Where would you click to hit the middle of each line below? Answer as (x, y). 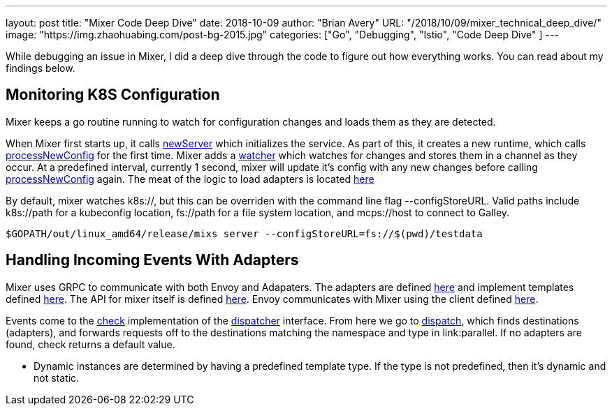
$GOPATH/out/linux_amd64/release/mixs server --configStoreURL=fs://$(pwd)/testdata (244, 233)
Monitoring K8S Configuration (113, 95)
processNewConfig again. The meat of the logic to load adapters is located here (190, 179)
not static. (57, 378)
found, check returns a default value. (90, 344)
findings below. (41, 68)
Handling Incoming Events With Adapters (152, 260)
